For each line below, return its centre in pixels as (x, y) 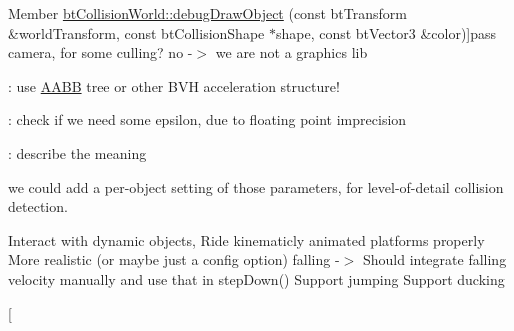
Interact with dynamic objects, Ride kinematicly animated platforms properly (246, 239)
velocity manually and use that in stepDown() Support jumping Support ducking (256, 278)
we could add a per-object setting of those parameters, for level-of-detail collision (256, 186)
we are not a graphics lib (291, 52)
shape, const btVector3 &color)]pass (386, 32)
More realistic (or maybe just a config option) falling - (174, 259)
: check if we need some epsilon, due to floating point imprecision (207, 119)
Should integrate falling (434, 259)
